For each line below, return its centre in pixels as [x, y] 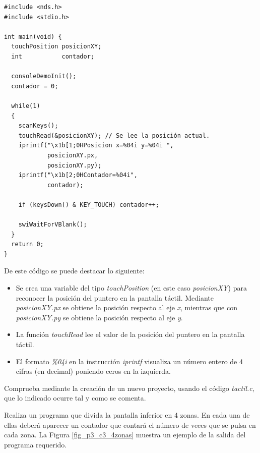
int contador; [53, 56]
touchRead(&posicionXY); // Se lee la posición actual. [114, 135]
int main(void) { [33, 37]
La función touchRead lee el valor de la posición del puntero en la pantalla [130, 334]
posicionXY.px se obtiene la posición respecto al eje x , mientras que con [126, 307]
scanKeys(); [38, 126]
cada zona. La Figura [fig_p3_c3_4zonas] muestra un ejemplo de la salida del [125, 435]
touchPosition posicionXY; [56, 47]
